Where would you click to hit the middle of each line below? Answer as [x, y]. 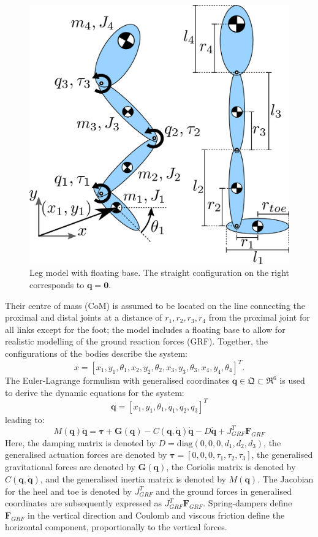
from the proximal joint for [259, 317]
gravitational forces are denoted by [70, 466]
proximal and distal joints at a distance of [84, 317]
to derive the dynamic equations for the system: [95, 392]
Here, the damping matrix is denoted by [80, 442]
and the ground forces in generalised [224, 491]
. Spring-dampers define [248, 503]
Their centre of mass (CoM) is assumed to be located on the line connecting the [155, 305]
